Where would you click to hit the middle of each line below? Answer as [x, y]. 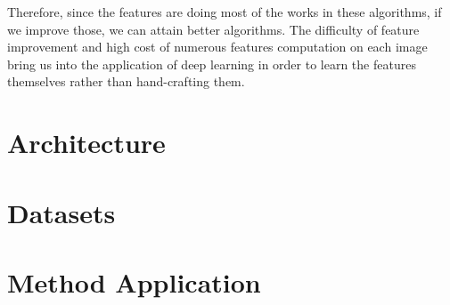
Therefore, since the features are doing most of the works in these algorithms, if [225, 12]
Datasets [61, 212]
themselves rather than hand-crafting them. [126, 81]
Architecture [86, 143]
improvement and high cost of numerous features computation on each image [217, 47]
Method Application [134, 281]
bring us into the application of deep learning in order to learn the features [212, 64]
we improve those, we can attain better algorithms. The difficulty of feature [213, 29]
